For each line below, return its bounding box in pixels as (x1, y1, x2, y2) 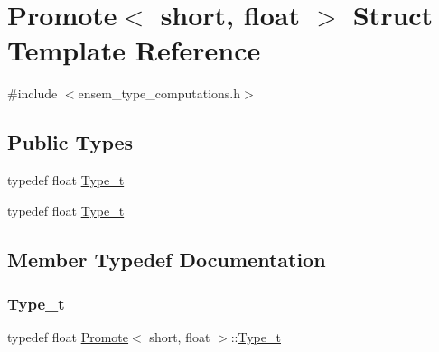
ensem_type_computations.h (78, 84, 240, 103)
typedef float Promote (7, 328, 129, 347)
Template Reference (7, 32, 261, 69)
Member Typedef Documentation (7, 245, 326, 273)
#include (7, 84, 58, 103)
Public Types (7, 128, 134, 156)
